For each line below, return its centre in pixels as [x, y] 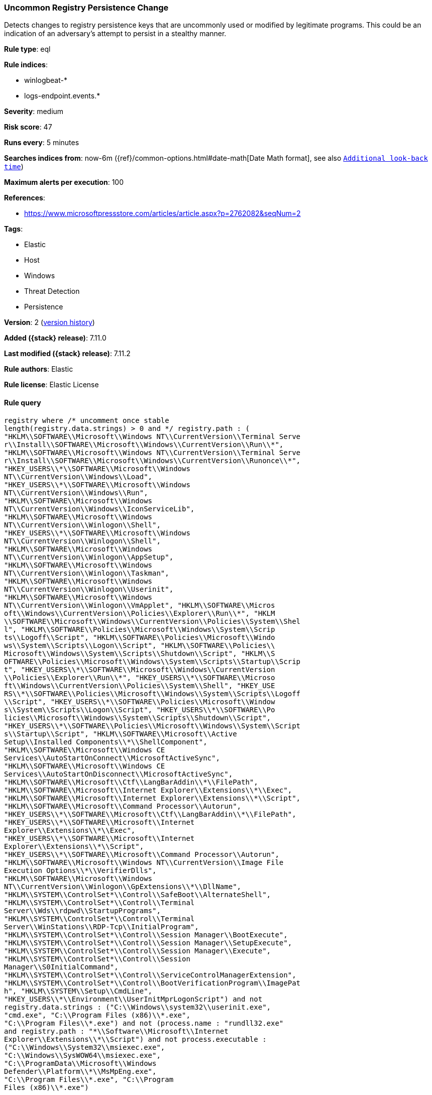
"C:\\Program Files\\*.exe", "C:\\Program [89, 1079]
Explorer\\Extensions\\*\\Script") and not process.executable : [135, 1039]
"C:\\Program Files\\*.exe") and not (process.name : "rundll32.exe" [144, 1023]
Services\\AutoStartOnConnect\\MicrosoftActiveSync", [112, 758]
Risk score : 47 [28, 127]
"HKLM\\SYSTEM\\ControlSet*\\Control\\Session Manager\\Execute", [138, 951]
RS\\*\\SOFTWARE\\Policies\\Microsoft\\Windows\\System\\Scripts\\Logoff [152, 693]
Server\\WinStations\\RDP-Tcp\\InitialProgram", [101, 926]
